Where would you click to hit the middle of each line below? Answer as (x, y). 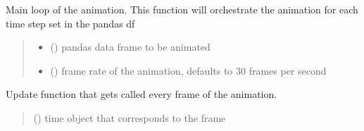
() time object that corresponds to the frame (130, 117)
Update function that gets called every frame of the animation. (142, 94)
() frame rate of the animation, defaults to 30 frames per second (188, 70)
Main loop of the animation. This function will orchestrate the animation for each (182, 9)
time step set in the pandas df (70, 23)
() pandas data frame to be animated (130, 47)
